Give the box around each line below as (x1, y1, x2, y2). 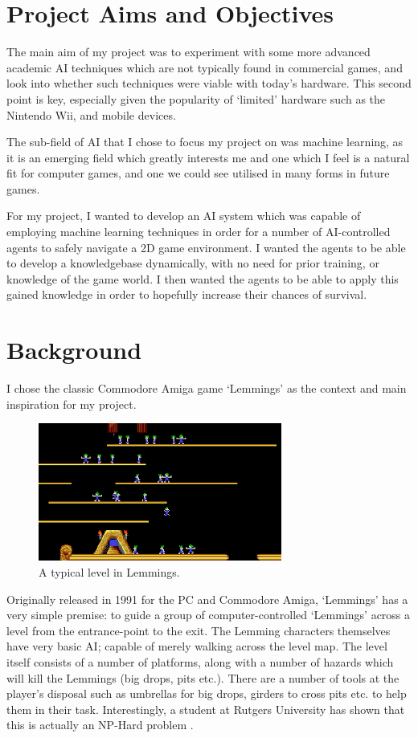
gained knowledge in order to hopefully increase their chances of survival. (6, 286, 367, 303)
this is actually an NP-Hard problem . (6, 716, 194, 733)
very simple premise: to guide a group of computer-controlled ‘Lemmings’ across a (6, 606, 411, 623)
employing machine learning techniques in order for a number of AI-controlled (6, 223, 391, 240)
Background (6, 333, 142, 366)
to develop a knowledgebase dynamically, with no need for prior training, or (6, 255, 379, 271)
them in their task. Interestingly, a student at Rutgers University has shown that (6, 700, 405, 717)
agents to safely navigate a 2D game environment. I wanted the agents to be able (6, 239, 406, 255)
